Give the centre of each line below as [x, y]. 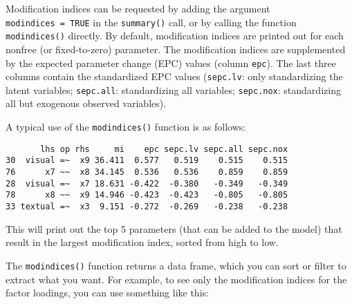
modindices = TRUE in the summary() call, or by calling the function [151, 22]
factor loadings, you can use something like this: [107, 293]
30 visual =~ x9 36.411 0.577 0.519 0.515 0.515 [147, 161]
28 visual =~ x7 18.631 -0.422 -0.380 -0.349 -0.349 [147, 183]
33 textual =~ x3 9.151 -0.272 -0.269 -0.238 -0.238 [147, 207]
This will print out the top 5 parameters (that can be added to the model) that [174, 228]
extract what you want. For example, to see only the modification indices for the [176, 279]
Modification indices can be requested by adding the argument [138, 8]
